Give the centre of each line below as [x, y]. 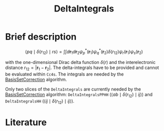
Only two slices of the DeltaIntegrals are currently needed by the [73, 89]
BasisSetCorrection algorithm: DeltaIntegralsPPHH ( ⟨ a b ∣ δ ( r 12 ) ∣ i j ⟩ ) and [79, 95]
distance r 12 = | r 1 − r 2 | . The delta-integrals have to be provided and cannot [82, 68]
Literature [26, 122]
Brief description [41, 37]
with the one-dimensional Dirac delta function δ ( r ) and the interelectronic [80, 62]
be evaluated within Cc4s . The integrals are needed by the [64, 74]
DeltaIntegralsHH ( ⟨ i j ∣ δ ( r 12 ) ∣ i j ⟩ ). [40, 101]
